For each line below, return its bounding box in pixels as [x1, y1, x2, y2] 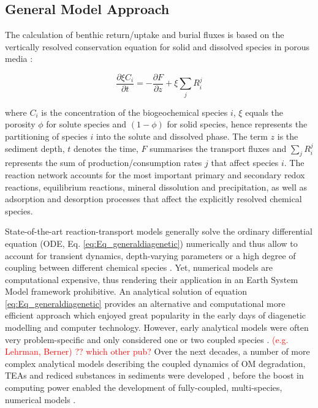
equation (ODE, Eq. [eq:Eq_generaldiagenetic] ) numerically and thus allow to [5, 236, 298, 249]
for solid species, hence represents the [167, 118, 308, 130]
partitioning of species [5, 129, 88, 142]
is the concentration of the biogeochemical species [41, 105, 228, 118]
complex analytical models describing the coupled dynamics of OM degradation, [5, 357, 306, 369]
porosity [5, 118, 36, 130]
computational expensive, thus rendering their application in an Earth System [5, 273, 298, 285]
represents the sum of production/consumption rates [5, 156, 202, 169]
